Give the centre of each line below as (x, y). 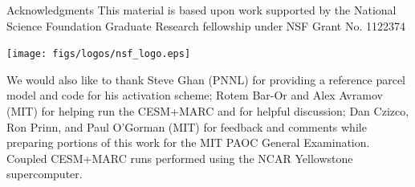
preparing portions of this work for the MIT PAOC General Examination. (188, 142)
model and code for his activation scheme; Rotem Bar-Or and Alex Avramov (195, 95)
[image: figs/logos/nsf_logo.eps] (99, 54)
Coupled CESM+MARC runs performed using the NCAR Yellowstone (180, 158)
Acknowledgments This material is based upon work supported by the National (201, 10)
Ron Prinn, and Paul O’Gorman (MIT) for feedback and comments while (187, 126)
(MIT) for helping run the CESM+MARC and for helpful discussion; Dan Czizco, (208, 111)
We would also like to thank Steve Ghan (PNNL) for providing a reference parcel (206, 79)
